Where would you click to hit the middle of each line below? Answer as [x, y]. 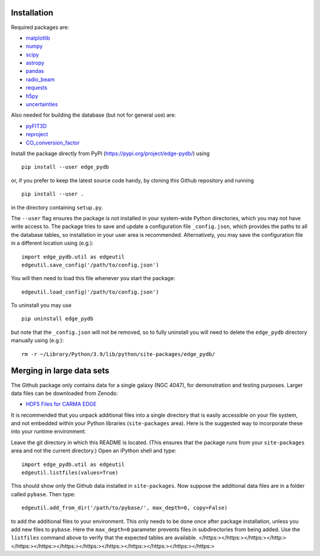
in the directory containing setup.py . [57, 207]
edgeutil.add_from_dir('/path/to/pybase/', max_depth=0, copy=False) [125, 508]
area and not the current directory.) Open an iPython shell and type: [94, 451]
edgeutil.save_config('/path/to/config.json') [90, 265]
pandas [35, 71]
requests [36, 88]
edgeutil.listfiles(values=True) [70, 473]
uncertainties [42, 104]
